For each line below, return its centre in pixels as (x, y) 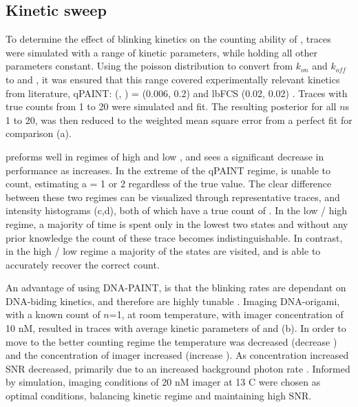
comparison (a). (39, 133)
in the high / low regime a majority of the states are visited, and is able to (163, 251)
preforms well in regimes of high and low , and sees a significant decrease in (165, 156)
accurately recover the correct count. (83, 264)
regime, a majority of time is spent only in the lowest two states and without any (177, 223)
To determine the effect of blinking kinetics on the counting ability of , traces (168, 39)
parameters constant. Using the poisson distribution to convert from (149, 66)
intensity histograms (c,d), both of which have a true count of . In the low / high (177, 210)
